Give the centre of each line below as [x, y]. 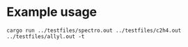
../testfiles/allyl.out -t [46, 36]
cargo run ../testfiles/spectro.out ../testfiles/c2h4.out [94, 30]
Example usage [52, 12]
